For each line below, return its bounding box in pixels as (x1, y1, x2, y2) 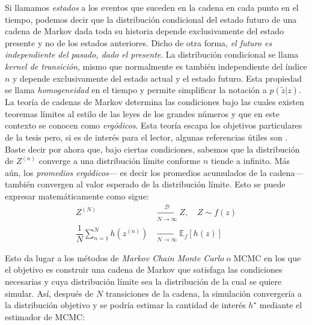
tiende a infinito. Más (210, 154, 290, 167)
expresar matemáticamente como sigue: (5, 189, 149, 202)
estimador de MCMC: (5, 310, 85, 323)
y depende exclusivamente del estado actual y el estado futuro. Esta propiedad (13, 71, 302, 84)
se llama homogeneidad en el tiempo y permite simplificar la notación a (5, 84, 267, 96)
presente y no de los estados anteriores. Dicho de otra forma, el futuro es (5, 36, 272, 49)
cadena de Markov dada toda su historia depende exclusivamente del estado (5, 25, 284, 37)
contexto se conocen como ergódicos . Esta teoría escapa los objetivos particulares (5, 119, 302, 132)
